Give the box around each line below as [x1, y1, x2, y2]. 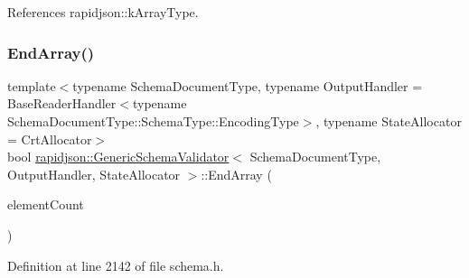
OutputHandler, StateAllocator [7, 164, 181, 183]
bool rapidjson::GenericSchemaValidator [7, 147, 230, 166]
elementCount [7, 195, 84, 214]
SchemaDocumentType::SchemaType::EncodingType [7, 112, 299, 130]
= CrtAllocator [7, 129, 92, 148]
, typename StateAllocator [315, 112, 462, 130]
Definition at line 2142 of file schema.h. [7, 255, 224, 274]
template [7, 76, 56, 95]
